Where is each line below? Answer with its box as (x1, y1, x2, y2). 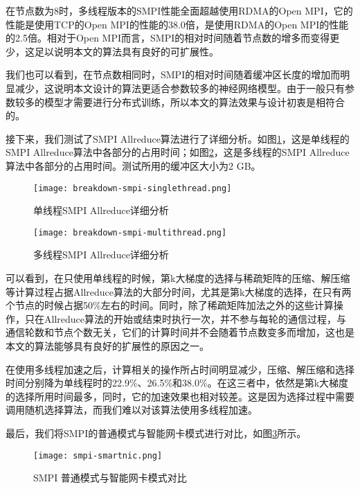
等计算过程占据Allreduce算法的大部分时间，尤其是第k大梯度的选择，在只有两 (6, 284, 352, 299)
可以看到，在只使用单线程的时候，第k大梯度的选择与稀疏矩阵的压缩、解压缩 (6, 271, 350, 285)
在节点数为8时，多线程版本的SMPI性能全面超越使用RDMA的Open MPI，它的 (6, 3, 353, 17)
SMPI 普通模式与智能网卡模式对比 (33, 470, 187, 485)
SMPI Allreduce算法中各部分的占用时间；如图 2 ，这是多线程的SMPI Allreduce (6, 145, 350, 159)
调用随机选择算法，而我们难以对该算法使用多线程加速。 (6, 402, 258, 417)
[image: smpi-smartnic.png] (33, 450, 163, 461)
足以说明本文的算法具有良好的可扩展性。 (34, 44, 219, 58)
